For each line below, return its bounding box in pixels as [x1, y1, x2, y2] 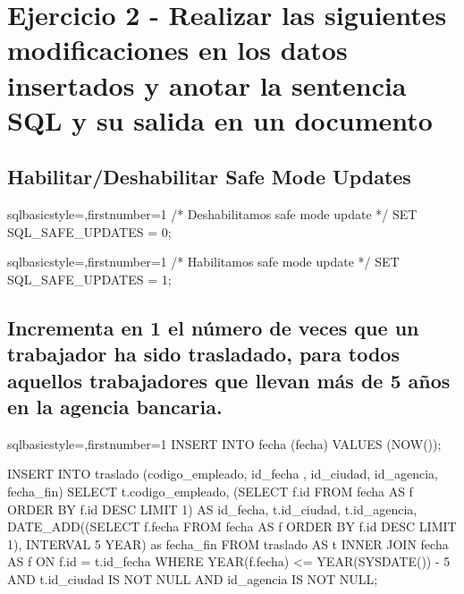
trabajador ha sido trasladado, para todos [7, 340, 400, 368]
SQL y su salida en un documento [7, 101, 433, 138]
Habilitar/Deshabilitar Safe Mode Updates [7, 163, 411, 191]
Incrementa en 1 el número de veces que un [7, 313, 419, 341]
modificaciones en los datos [7, 31, 348, 68]
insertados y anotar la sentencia [7, 66, 407, 103]
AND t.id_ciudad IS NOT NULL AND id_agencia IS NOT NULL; [7, 570, 378, 589]
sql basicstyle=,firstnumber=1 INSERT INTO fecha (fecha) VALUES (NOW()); [7, 434, 442, 453]
